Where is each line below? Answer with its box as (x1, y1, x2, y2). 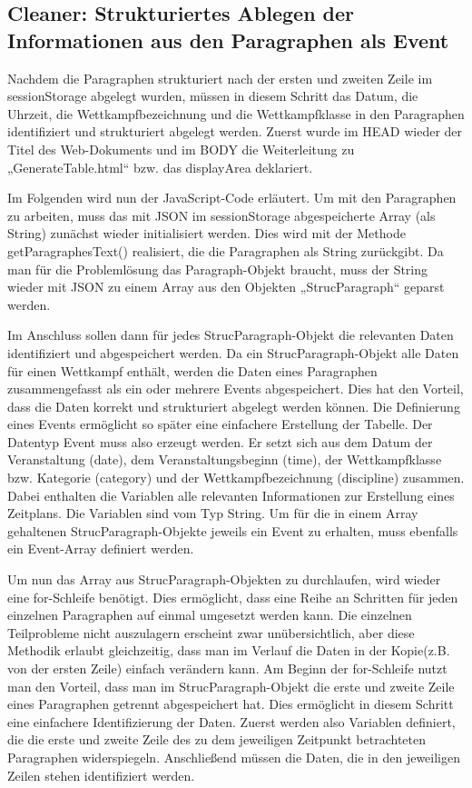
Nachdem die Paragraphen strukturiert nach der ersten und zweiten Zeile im (7, 68, 433, 87)
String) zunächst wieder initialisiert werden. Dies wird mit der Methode (7, 224, 406, 243)
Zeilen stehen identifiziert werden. (7, 765, 195, 784)
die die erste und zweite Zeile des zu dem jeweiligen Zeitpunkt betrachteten (7, 730, 427, 749)
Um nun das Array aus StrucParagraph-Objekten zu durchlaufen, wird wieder (7, 570, 441, 589)
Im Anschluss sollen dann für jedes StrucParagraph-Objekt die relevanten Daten (7, 325, 454, 344)
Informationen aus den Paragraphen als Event (7, 25, 449, 54)
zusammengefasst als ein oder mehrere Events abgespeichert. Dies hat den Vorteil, (7, 379, 464, 398)
